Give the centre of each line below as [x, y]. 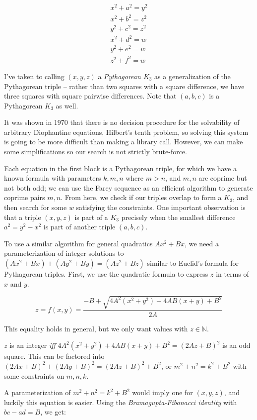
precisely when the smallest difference [178, 217]
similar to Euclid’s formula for [193, 263]
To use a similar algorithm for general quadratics [78, 243]
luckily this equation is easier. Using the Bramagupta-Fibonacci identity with [121, 402]
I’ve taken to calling [34, 76]
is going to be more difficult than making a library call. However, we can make [124, 142]
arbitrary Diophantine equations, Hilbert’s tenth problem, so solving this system [126, 132]
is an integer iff [32, 345]
